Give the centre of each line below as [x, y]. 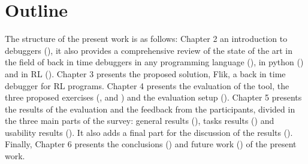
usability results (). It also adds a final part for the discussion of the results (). [149, 132]
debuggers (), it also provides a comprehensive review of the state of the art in [149, 50]
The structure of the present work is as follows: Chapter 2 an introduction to [146, 39]
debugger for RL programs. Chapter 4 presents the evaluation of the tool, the [147, 85]
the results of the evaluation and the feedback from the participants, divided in [150, 109]
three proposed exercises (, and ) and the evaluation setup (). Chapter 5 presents [153, 97]
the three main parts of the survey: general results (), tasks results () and [140, 121]
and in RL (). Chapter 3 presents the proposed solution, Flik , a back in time [145, 73]
